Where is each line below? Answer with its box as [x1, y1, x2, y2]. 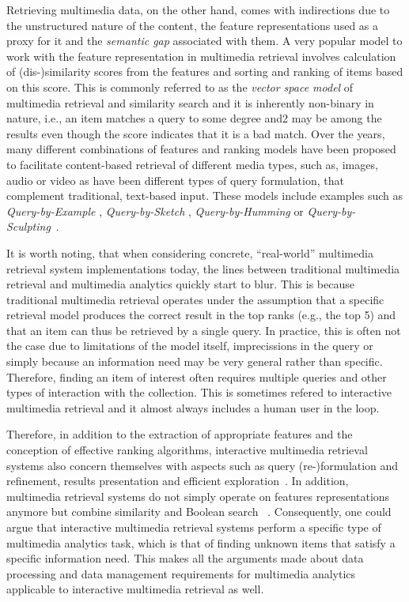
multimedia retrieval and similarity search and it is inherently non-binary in [6, 94, 374, 111]
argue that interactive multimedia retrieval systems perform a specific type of [6, 519, 381, 535]
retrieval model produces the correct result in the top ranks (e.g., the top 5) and [6, 307, 396, 323]
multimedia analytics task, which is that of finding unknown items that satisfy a [6, 534, 396, 551]
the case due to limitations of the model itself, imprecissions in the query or [6, 337, 373, 354]
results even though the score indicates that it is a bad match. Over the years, [6, 125, 385, 141]
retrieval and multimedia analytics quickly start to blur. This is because [6, 276, 354, 292]
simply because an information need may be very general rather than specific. [6, 353, 383, 370]
